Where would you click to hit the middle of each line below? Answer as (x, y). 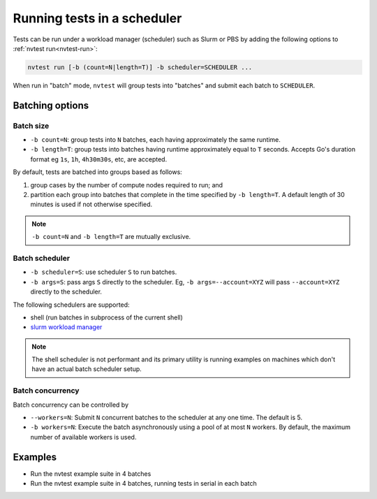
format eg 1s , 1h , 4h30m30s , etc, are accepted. (99, 159)
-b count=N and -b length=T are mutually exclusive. (111, 237)
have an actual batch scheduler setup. (87, 369)
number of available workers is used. (83, 437)
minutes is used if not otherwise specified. (91, 204)
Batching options (51, 105)
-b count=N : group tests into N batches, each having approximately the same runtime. (155, 140)
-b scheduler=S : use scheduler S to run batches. (104, 272)
